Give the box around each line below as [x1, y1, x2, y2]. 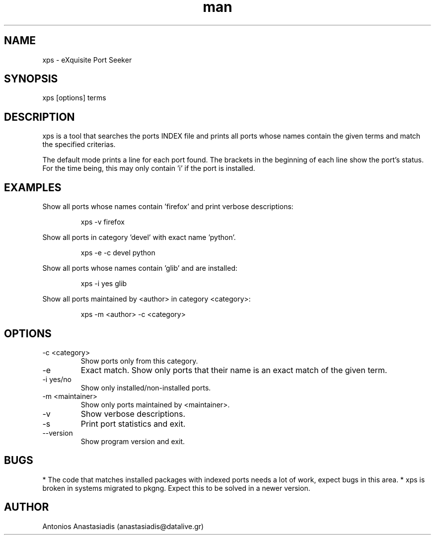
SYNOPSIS [4, 73, 58, 85]
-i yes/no [42, 375, 72, 384]
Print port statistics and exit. [80, 418, 186, 429]
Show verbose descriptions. [80, 408, 186, 419]
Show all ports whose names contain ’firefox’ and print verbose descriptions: [42, 202, 293, 211]
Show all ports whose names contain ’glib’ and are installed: [42, 264, 237, 273]
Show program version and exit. [80, 437, 185, 446]
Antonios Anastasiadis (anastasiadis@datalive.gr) [42, 522, 204, 531]
